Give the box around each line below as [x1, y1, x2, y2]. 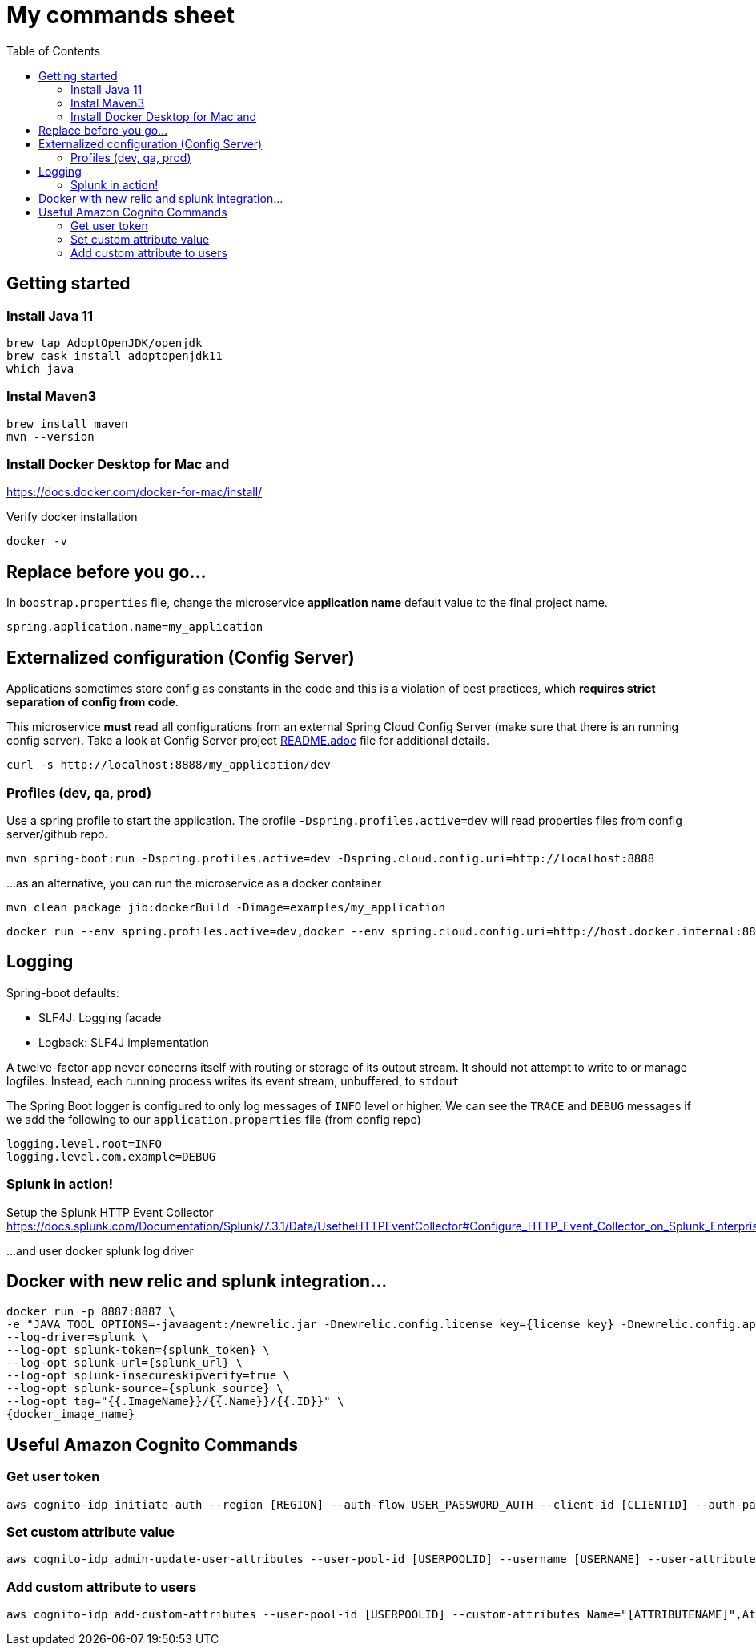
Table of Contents [6, 43, 101, 58]
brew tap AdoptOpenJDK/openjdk [6, 336, 203, 349]
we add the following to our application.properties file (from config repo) [6, 1112, 421, 1126]
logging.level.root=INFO [6, 1137, 162, 1150]
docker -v [6, 535, 67, 548]
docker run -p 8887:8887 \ [6, 1305, 175, 1319]
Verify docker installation [6, 510, 138, 524]
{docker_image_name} [6, 1408, 135, 1421]
